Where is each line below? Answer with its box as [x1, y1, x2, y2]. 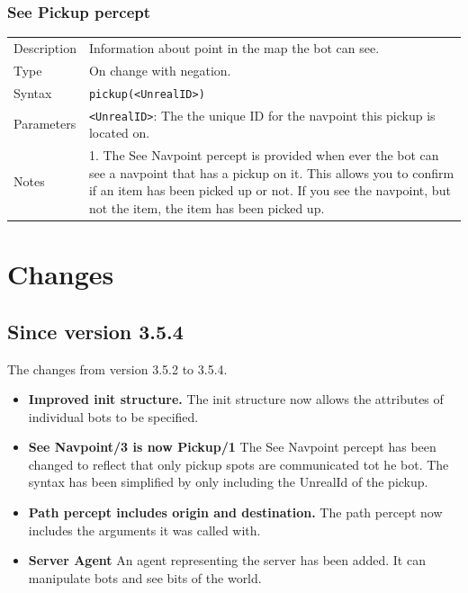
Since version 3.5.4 [7, 317, 184, 345]
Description [13, 38, 76, 57]
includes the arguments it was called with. [28, 520, 261, 539]
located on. [88, 123, 150, 142]
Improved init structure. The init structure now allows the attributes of [28, 390, 444, 409]
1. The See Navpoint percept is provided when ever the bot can [88, 146, 439, 165]
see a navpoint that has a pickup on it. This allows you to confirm [88, 163, 454, 182]
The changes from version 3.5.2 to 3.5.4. [7, 359, 228, 378]
